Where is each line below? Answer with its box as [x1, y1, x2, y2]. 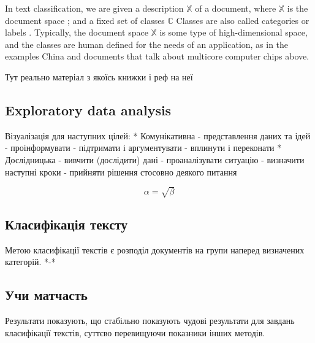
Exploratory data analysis [5, 100, 172, 119]
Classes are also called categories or [176, 13, 309, 26]
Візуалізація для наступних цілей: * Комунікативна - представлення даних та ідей [5, 129, 311, 142]
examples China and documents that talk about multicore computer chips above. [5, 50, 309, 63]
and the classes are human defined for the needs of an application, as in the [5, 37, 289, 50]
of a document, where [195, 2, 276, 14]
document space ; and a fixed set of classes [5, 13, 165, 26]
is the [287, 2, 308, 14]
